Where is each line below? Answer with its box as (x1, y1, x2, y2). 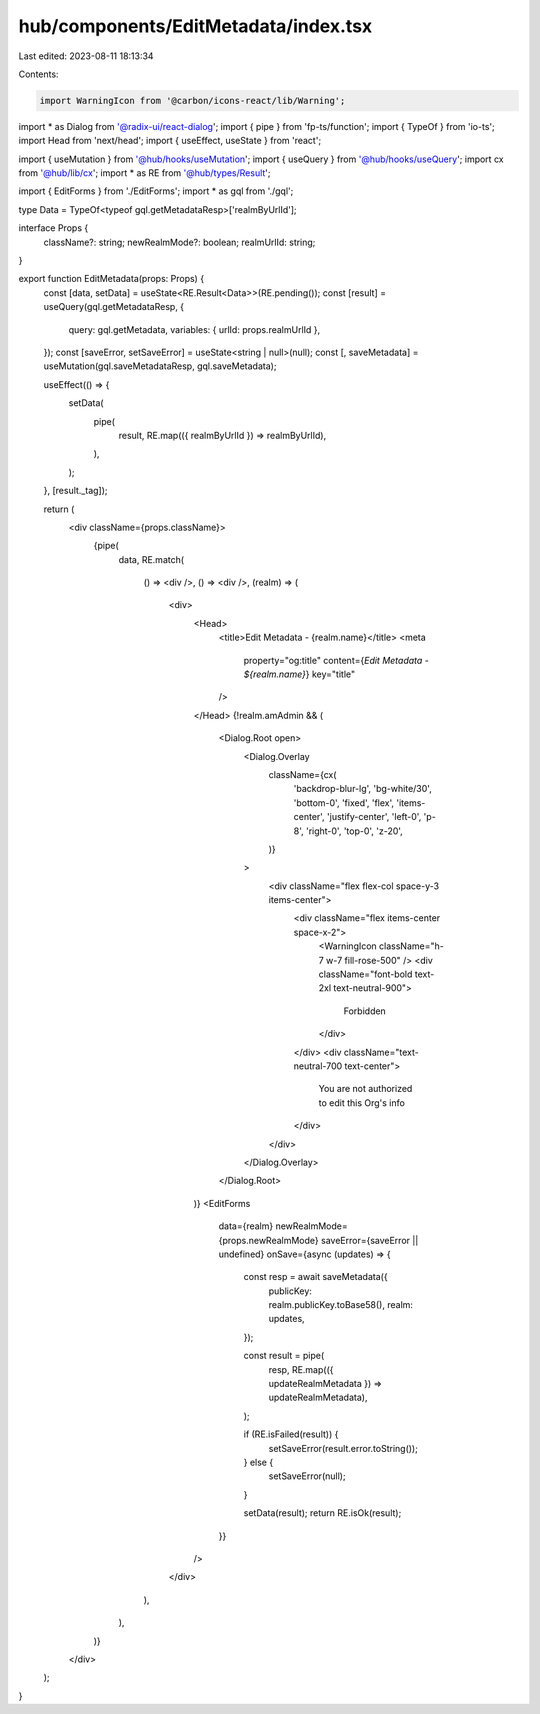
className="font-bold (318, 968, 413, 980)
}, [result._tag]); (43, 485, 109, 497)
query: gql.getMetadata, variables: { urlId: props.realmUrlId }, (68, 323, 321, 335)
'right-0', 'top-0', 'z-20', (305, 825, 404, 837)
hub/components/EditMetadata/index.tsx (18, 15, 373, 37)
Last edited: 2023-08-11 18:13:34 (18, 50, 154, 62)
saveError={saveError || (320, 1234, 419, 1246)
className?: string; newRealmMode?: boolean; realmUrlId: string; (43, 236, 316, 248)
